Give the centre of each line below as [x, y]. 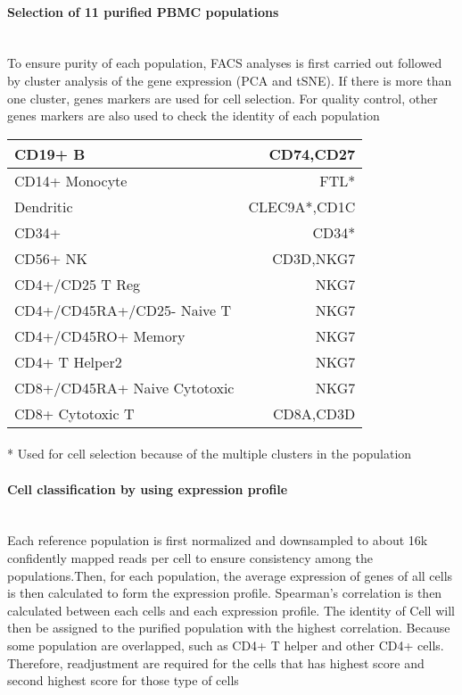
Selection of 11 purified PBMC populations [143, 11]
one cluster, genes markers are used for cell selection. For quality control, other [223, 98]
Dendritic [44, 206]
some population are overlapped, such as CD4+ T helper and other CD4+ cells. [226, 645]
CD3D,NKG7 [314, 258]
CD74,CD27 [312, 153]
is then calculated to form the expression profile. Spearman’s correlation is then [225, 593]
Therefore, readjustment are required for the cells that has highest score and [216, 662]
